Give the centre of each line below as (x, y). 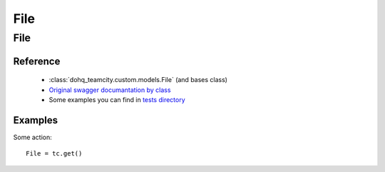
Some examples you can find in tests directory (117, 100)
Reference (37, 61)
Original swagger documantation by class (110, 90)
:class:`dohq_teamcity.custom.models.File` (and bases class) (138, 80)
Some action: (33, 137)
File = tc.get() (54, 154)
